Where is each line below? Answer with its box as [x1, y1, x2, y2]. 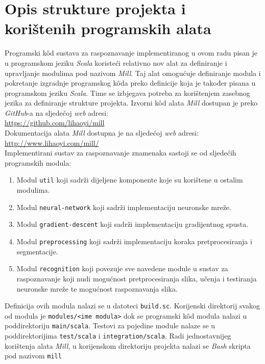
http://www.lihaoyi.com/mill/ [5, 137, 99, 148]
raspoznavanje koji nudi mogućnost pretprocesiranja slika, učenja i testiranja [16, 273, 257, 283]
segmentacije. [16, 246, 58, 256]
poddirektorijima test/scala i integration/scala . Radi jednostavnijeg [5, 330, 231, 341]
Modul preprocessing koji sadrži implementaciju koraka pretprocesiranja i [16, 236, 252, 246]
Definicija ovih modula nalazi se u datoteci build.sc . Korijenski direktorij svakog [5, 300, 260, 311]
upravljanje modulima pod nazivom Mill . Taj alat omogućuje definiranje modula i [5, 67, 261, 78]
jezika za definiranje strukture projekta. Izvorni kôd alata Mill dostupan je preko [5, 97, 258, 108]
